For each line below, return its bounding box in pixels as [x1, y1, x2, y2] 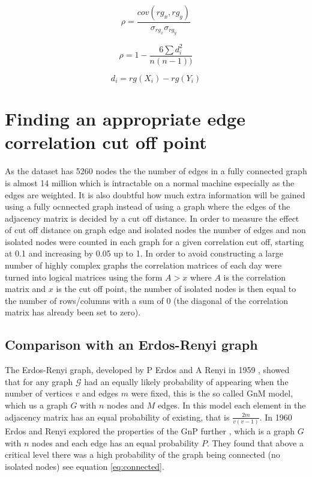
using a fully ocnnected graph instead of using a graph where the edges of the [5, 200, 290, 213]
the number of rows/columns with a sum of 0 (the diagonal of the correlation [5, 294, 289, 306]
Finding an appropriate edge [5, 106, 245, 131]
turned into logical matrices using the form [5, 270, 163, 283]
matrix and [5, 282, 46, 295]
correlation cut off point [5, 130, 207, 154]
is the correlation [223, 270, 286, 283]
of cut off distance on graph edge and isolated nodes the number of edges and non [5, 223, 306, 236]
